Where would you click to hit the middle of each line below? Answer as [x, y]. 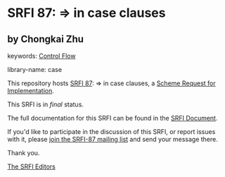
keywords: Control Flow [41, 56]
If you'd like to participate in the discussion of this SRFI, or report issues [111, 132]
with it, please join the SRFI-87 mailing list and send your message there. [112, 139]
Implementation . [31, 91]
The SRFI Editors [32, 166]
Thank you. [24, 153]
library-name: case [34, 69]
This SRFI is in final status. [46, 104]
